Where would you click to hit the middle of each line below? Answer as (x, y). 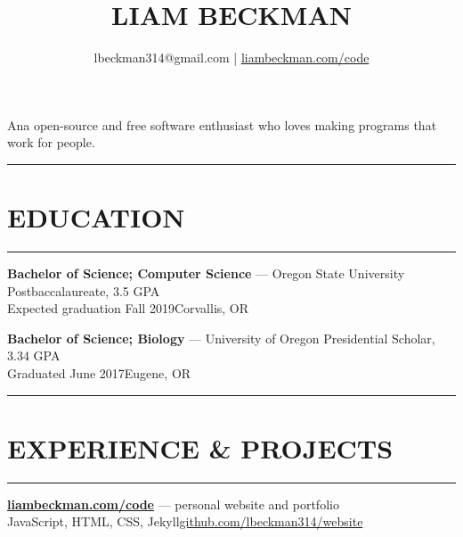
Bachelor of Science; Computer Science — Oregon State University (206, 273)
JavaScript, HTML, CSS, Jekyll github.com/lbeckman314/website (185, 521)
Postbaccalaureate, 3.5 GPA (84, 290)
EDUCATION (96, 217)
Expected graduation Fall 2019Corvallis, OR (128, 308)
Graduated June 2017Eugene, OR (99, 373)
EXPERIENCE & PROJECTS (200, 447)
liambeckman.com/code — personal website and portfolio (173, 504)
